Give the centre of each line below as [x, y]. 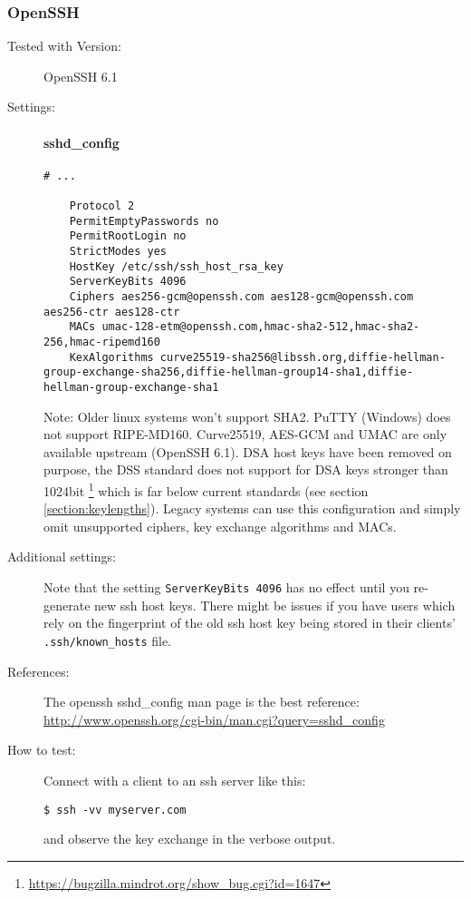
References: [38, 671]
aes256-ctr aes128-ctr [112, 312]
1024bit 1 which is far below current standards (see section [206, 489]
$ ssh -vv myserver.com [115, 810]
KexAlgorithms [111, 357]
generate [67, 605]
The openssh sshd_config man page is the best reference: [202, 702]
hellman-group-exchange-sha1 [131, 387]
